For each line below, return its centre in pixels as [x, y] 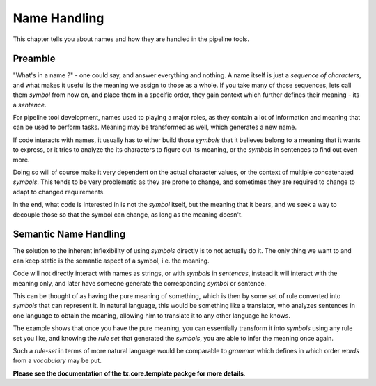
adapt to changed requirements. [59, 192]
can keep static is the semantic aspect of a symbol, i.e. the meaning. [111, 261]
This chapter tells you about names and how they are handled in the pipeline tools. [131, 39]
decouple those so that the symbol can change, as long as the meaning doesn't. [128, 214]
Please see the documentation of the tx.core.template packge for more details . [129, 373]
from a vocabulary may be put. [57, 361]
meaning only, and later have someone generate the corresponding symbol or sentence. [140, 283]
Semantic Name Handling [69, 234]
